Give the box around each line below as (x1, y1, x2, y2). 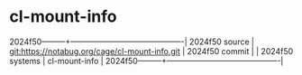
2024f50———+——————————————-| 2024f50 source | (9, 36, 255, 47)
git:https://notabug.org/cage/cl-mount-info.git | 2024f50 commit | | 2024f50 (9, 45, 294, 56)
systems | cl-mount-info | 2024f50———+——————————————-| (9, 55, 284, 66)
